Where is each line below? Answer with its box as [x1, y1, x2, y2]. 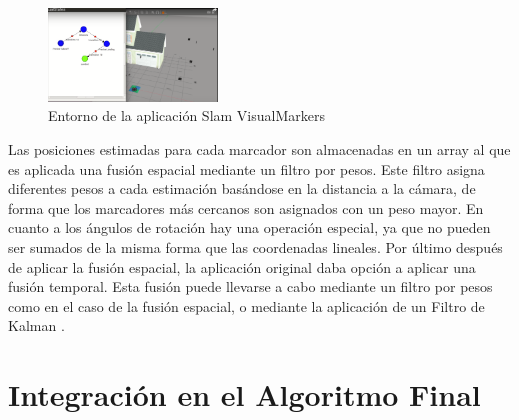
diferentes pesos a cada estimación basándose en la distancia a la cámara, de [8, 178, 476, 199]
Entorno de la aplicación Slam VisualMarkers [48, 105, 325, 126]
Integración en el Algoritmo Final [8, 374, 481, 415]
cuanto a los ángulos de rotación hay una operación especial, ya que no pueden [8, 217, 491, 238]
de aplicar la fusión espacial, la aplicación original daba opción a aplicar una [8, 256, 476, 277]
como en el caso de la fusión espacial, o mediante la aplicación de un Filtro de [8, 295, 485, 316]
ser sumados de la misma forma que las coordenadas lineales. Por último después [8, 237, 503, 258]
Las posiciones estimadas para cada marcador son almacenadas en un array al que [8, 139, 511, 160]
